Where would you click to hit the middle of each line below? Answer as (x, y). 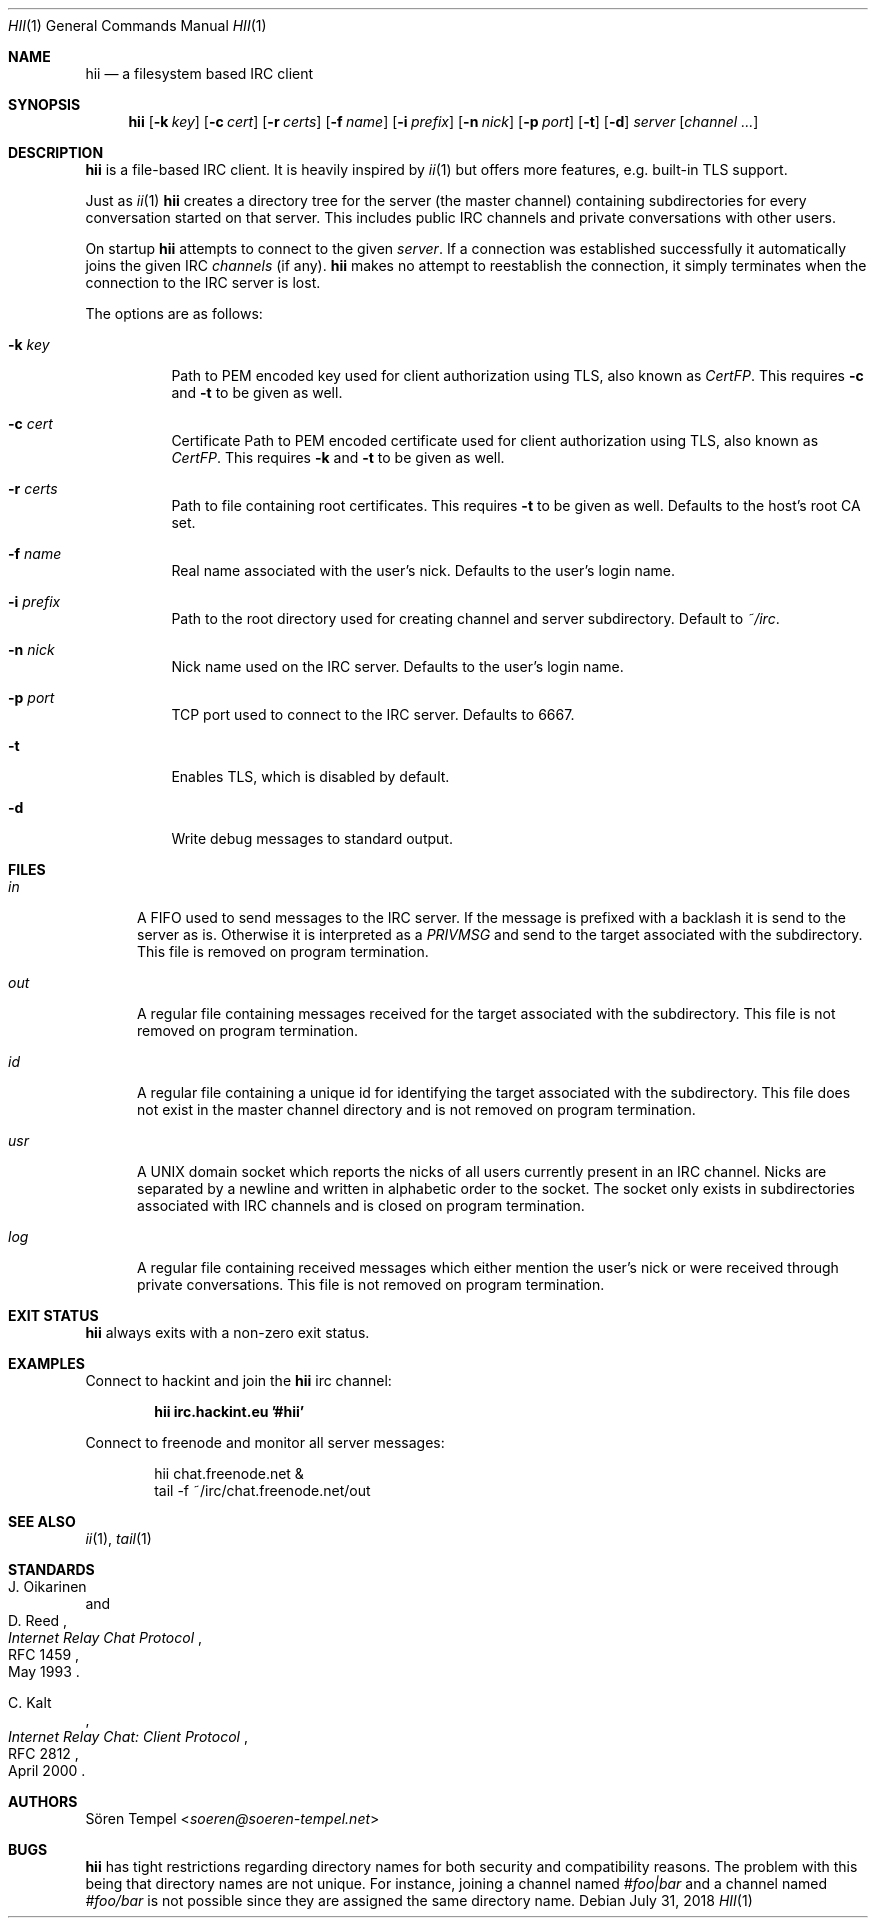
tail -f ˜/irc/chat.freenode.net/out (262, 1490)
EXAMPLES (46, 1363)
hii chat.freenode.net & (229, 1473)
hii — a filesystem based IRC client (199, 73)
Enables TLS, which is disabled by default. (310, 776)
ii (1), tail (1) (118, 1538)
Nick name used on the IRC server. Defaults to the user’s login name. (397, 666)
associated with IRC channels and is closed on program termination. (361, 1205)
